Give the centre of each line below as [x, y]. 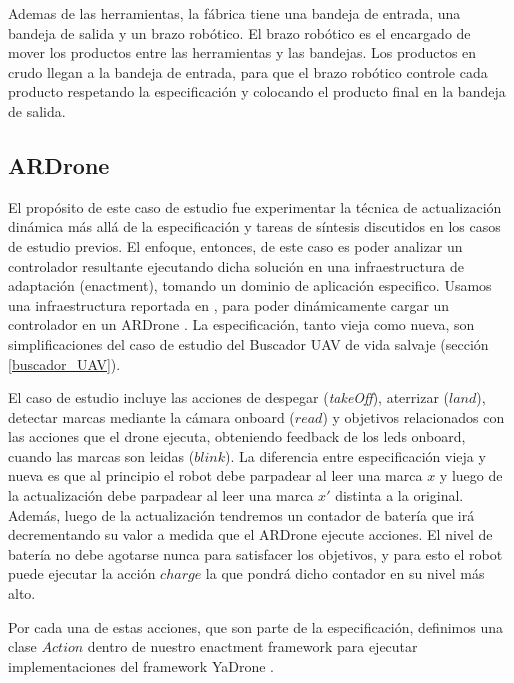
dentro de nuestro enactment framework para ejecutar [252, 646]
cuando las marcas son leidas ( [101, 455]
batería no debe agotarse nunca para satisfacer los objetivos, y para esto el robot [255, 553]
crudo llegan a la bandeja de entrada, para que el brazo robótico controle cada [248, 71]
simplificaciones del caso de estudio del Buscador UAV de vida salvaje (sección [248, 343]
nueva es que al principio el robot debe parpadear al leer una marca [215, 475]
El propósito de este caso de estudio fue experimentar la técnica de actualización [255, 206]
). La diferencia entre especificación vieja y [355, 455]
